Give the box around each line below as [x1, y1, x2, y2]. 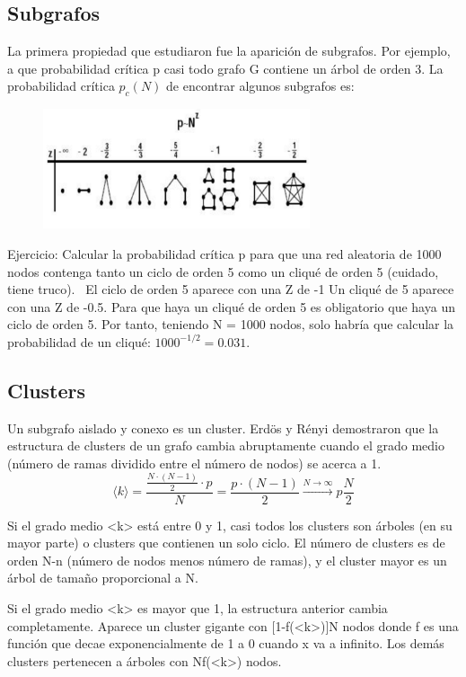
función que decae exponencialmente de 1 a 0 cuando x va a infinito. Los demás [7, 634, 444, 653]
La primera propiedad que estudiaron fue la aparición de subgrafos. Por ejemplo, [7, 41, 451, 60]
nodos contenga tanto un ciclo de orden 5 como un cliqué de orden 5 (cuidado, [7, 262, 439, 281]
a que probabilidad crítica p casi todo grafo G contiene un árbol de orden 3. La [7, 58, 444, 77]
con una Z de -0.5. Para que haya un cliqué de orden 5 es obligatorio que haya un [7, 297, 455, 316]
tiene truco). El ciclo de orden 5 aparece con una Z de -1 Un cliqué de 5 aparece [7, 280, 454, 298]
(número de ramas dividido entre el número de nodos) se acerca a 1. [7, 453, 382, 472]
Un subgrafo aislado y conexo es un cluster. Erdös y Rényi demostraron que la [7, 418, 439, 437]
